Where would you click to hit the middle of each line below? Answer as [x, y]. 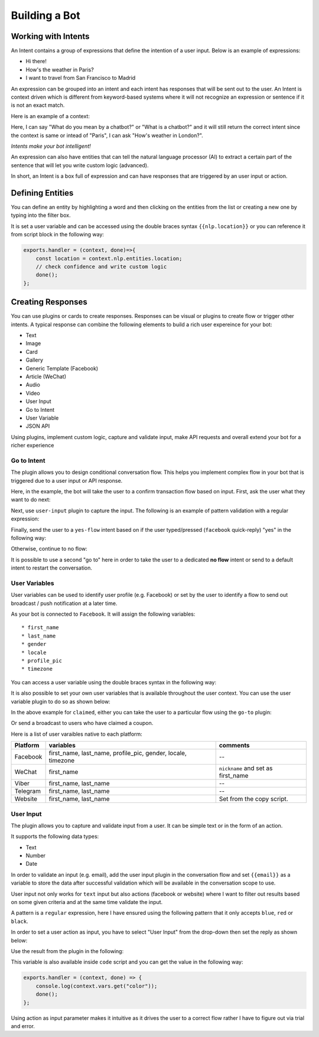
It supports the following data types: [55, 837]
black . [20, 921]
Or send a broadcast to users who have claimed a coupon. [82, 723]
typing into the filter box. [41, 215]
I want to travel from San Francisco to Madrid [81, 78]
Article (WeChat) [46, 376]
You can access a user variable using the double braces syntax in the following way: [114, 682]
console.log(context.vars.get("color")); [97, 986]
